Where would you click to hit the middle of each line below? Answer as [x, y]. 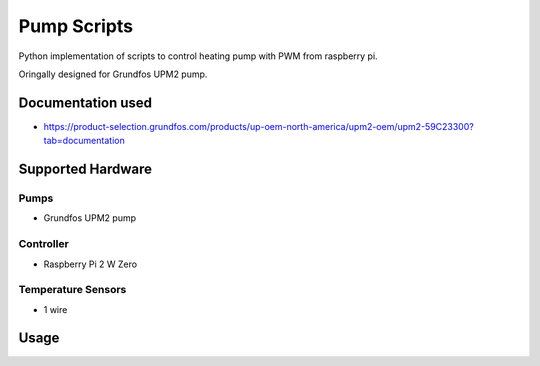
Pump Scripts [76, 26]
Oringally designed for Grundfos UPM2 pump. [113, 74]
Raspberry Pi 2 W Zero [90, 264]
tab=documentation [84, 141]
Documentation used [85, 102]
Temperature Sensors [72, 290]
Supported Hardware [85, 169]
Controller [43, 244]
